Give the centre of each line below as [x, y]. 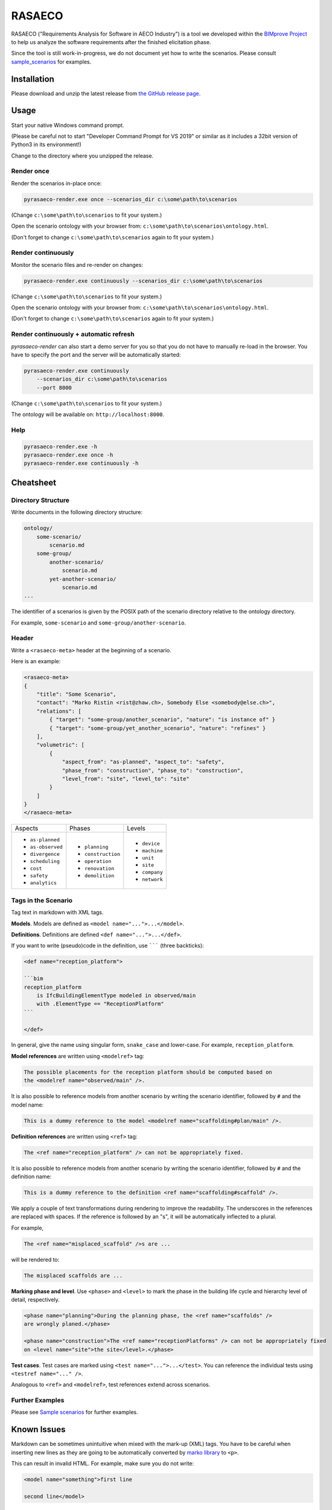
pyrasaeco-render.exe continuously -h [81, 463]
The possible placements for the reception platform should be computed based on [148, 1072]
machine [152, 851]
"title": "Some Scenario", [77, 694]
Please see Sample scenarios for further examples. [75, 1412]
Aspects [27, 829]
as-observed [46, 847]
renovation [100, 869]
